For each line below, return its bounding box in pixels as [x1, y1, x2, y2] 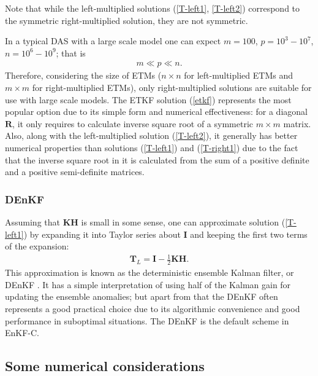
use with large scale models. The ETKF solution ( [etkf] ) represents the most [5, 93, 292, 106]
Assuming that [5, 215, 60, 228]
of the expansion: [5, 240, 69, 253]
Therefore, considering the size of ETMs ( [5, 69, 162, 82]
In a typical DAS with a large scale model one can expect [5, 34, 221, 47]
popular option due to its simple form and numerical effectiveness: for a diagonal [5, 105, 308, 118]
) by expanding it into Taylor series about [23, 227, 181, 240]
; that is [56, 46, 86, 59]
